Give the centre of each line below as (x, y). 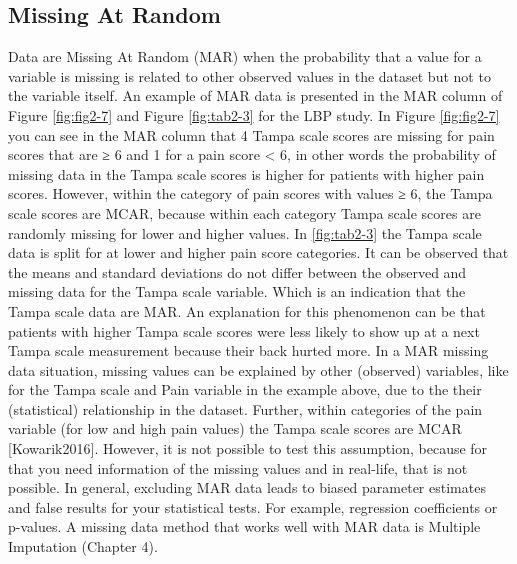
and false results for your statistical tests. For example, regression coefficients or (253, 506)
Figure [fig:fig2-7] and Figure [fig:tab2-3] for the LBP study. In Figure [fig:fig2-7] (254, 114)
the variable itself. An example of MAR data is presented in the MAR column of (255, 95)
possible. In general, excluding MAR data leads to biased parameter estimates (247, 487)
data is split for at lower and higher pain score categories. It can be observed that (258, 252)
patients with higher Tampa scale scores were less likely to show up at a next (244, 330)
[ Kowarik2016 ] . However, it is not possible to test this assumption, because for (248, 448)
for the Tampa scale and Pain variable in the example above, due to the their (245, 389)
